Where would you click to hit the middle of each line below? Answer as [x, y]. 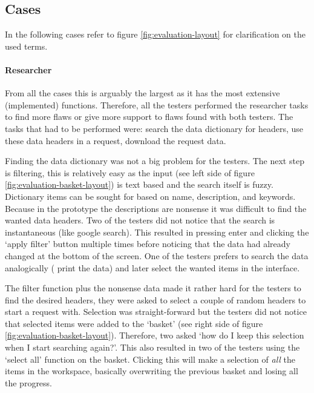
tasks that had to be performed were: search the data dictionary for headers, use [154, 128]
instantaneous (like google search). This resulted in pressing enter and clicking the [157, 232]
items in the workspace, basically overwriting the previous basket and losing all [152, 371]
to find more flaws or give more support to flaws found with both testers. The [149, 117]
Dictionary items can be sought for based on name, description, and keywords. [150, 196]
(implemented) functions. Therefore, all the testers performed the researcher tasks [157, 104]
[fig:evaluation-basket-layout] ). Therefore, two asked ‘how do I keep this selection [155, 335]
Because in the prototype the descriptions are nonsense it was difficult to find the [156, 208]
